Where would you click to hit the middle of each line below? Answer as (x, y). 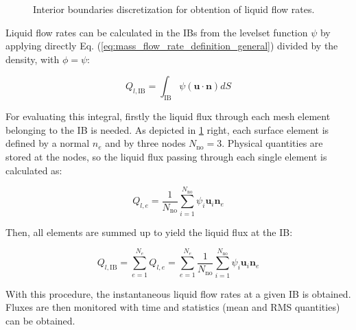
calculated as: (34, 170)
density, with (33, 59)
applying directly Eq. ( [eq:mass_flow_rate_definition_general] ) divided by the (172, 46)
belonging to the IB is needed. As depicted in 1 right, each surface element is (167, 129)
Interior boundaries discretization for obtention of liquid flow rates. (174, 9)
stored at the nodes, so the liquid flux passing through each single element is (166, 156)
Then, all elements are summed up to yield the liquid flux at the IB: (149, 232)
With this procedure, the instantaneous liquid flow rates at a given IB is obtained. (178, 293)
